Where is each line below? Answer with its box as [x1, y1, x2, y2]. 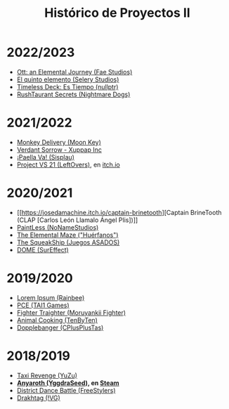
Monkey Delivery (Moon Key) [16, 138, 101, 146]
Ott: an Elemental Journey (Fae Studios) [16, 67, 133, 76]
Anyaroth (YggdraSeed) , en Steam [16, 378, 120, 387]
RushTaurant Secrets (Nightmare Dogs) [16, 90, 131, 98]
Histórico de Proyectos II [44, 5, 190, 21]
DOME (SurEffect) [16, 245, 70, 254]
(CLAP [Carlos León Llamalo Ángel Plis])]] [16, 216, 138, 224]
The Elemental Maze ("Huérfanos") [16, 231, 119, 239]
